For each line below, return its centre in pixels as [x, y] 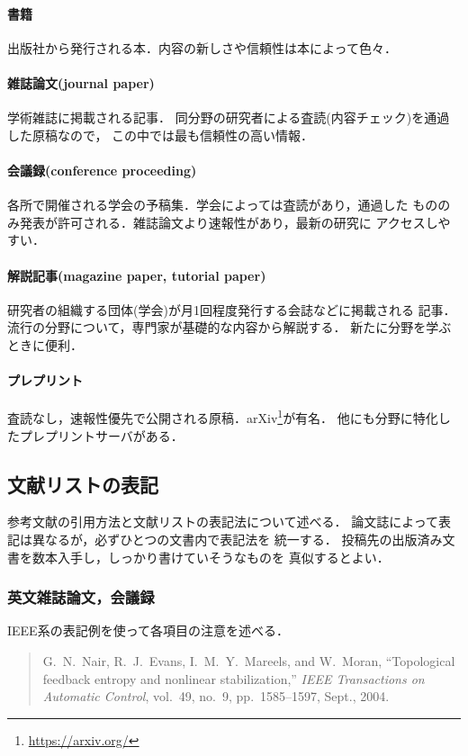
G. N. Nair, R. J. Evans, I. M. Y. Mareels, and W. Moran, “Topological [249, 660]
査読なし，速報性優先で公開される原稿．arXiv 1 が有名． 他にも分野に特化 [223, 416]
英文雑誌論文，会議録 [81, 597]
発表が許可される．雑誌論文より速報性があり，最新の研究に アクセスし [229, 222]
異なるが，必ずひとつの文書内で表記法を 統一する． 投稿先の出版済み [237, 539]
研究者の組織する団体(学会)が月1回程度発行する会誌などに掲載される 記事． [232, 309]
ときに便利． [45, 344]
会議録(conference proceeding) [102, 170]
